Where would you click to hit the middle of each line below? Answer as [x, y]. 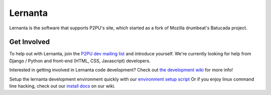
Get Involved [30, 42]
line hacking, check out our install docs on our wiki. [62, 86]
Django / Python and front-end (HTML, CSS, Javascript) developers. [80, 61]
